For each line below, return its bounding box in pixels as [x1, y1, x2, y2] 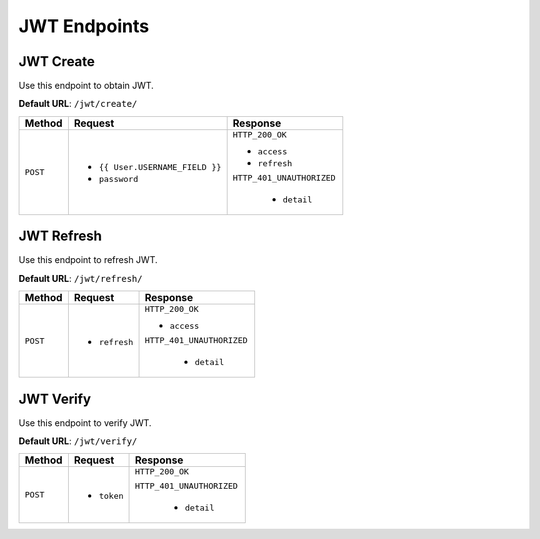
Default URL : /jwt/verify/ [18, 435, 138, 447]
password [98, 174, 139, 185]
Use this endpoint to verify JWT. [18, 416, 152, 429]
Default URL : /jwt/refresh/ [18, 272, 143, 284]
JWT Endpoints [18, 15, 150, 37]
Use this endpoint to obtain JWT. [18, 80, 154, 92]
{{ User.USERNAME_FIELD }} [98, 162, 222, 173]
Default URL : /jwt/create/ [18, 98, 138, 110]
